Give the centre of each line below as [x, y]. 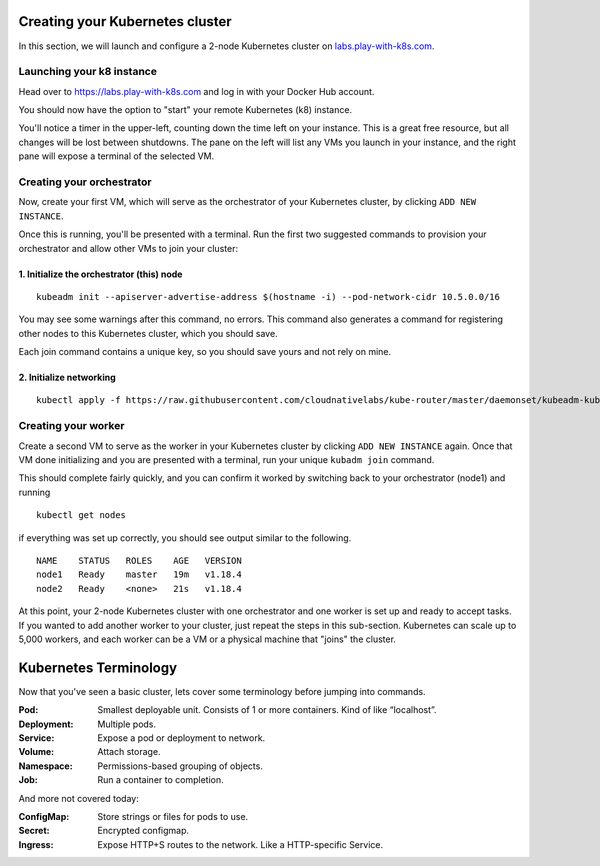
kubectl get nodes [81, 515]
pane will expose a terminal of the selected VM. [116, 156]
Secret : [34, 831]
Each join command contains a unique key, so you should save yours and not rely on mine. [205, 352]
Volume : [36, 752]
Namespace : [46, 766]
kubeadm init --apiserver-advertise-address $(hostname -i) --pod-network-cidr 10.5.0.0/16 [268, 296]
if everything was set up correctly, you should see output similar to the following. [185, 537]
